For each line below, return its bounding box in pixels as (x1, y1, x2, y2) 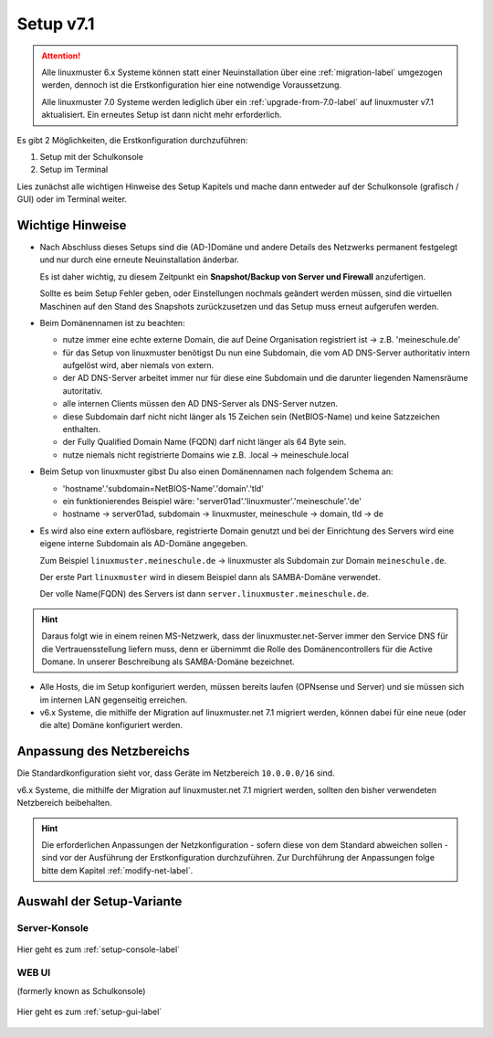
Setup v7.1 (16, 14, 95, 34)
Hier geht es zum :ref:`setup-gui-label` (16, 1006, 163, 1018)
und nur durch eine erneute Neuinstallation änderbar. (39, 254, 239, 265)
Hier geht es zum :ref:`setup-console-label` (16, 944, 181, 955)
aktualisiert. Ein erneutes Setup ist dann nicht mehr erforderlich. (41, 110, 282, 121)
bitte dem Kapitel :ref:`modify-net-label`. (41, 864, 194, 876)
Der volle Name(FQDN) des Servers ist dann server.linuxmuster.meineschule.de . (39, 588, 370, 599)
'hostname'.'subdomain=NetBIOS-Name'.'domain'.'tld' (62, 482, 265, 493)
